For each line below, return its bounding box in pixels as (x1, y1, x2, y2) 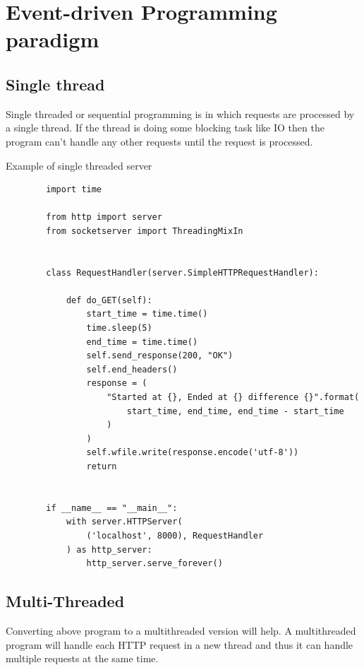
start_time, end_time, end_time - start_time (126, 406, 344, 416)
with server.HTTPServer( (66, 517, 183, 527)
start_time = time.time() (86, 309, 208, 319)
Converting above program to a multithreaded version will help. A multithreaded (6, 623, 356, 637)
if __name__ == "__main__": (46, 502, 178, 513)
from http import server (46, 212, 162, 223)
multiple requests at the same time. (6, 651, 159, 666)
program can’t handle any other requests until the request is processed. (6, 134, 313, 148)
